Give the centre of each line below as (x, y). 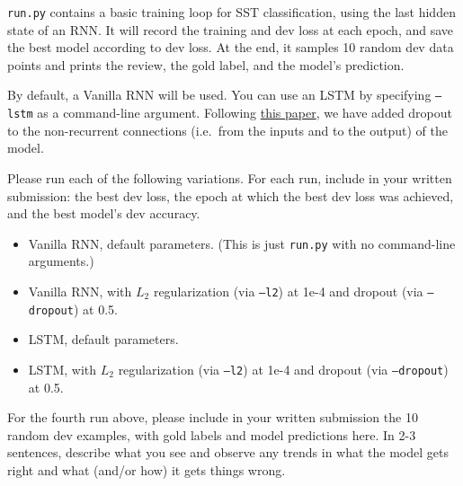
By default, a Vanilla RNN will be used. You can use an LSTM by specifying (219, 95)
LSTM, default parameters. (103, 339)
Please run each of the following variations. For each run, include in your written (230, 177)
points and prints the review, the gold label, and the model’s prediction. (206, 64)
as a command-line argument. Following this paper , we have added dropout (245, 113)
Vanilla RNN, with (80, 291)
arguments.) (61, 261)
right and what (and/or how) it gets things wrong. (147, 469)
